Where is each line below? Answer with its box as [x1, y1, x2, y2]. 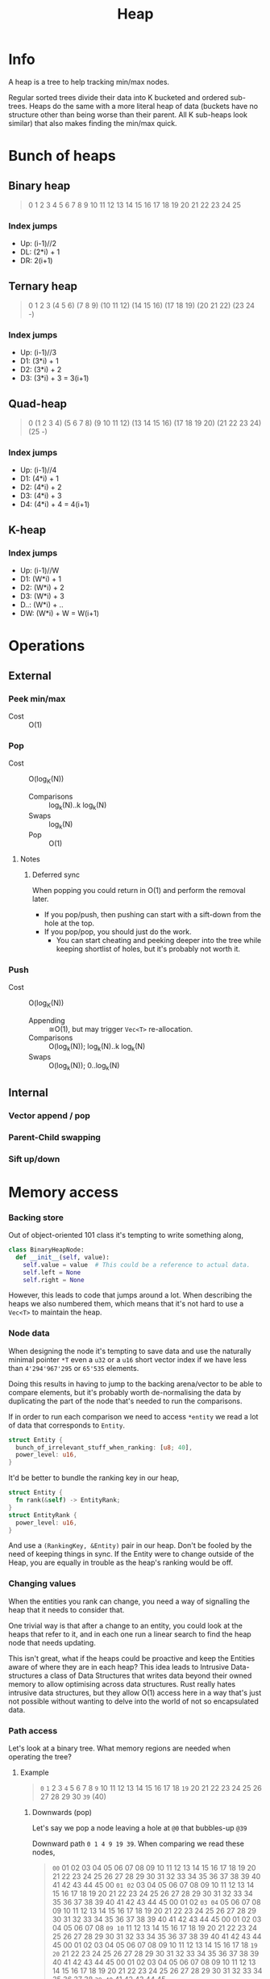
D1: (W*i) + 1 [19, 574, 62, 584]
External [8, 669, 52, 682]
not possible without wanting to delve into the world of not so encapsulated [8, 1696, 260, 1706]
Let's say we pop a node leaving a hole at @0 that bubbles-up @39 [31, 1823, 247, 1833]
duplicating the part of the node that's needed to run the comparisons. [8, 1396, 243, 1406]
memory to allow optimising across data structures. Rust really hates [8, 1679, 236, 1688]
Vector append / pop [8, 1109, 91, 1121]
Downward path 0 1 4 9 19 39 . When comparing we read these [31, 1839, 244, 1849]
